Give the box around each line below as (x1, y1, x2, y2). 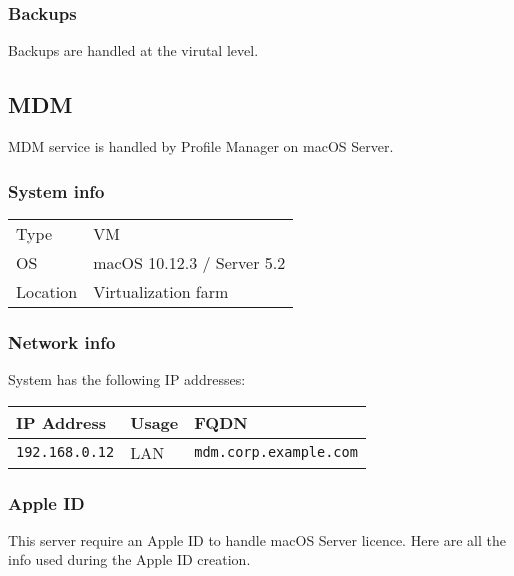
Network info (8, 329, 116, 354)
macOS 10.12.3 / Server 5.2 (93, 250, 286, 274)
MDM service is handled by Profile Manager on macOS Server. (8, 136, 394, 157)
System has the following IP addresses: (8, 369, 246, 390)
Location (16, 279, 78, 303)
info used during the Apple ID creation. (8, 549, 251, 570)
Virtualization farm (93, 279, 229, 303)
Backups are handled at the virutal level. (8, 40, 259, 61)
